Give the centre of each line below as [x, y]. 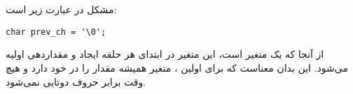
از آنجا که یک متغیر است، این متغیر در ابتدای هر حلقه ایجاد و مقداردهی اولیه [165, 54]
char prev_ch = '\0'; [56, 32]
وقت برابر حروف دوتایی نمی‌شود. [76, 81]
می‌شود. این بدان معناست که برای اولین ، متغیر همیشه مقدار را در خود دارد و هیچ [177, 68]
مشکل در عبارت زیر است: [61, 9]
